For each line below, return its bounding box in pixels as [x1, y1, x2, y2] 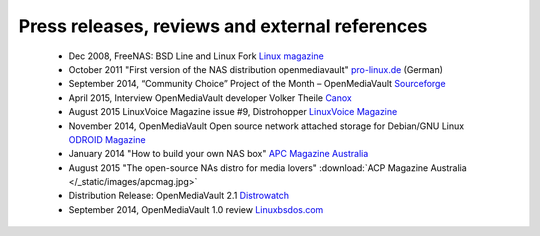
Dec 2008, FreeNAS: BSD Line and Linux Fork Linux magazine [68, 50, 324, 62]
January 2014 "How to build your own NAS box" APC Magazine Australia [68, 148, 369, 160]
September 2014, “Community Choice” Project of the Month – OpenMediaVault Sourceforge [68, 78, 446, 90]
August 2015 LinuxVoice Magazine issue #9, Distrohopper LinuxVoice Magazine [68, 106, 398, 118]
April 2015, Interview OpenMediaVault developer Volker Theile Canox [68, 91, 352, 104]
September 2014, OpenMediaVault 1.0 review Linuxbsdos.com [68, 203, 324, 215]
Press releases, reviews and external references [18, 15, 428, 37]
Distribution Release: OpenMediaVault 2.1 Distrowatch [68, 190, 290, 202]
